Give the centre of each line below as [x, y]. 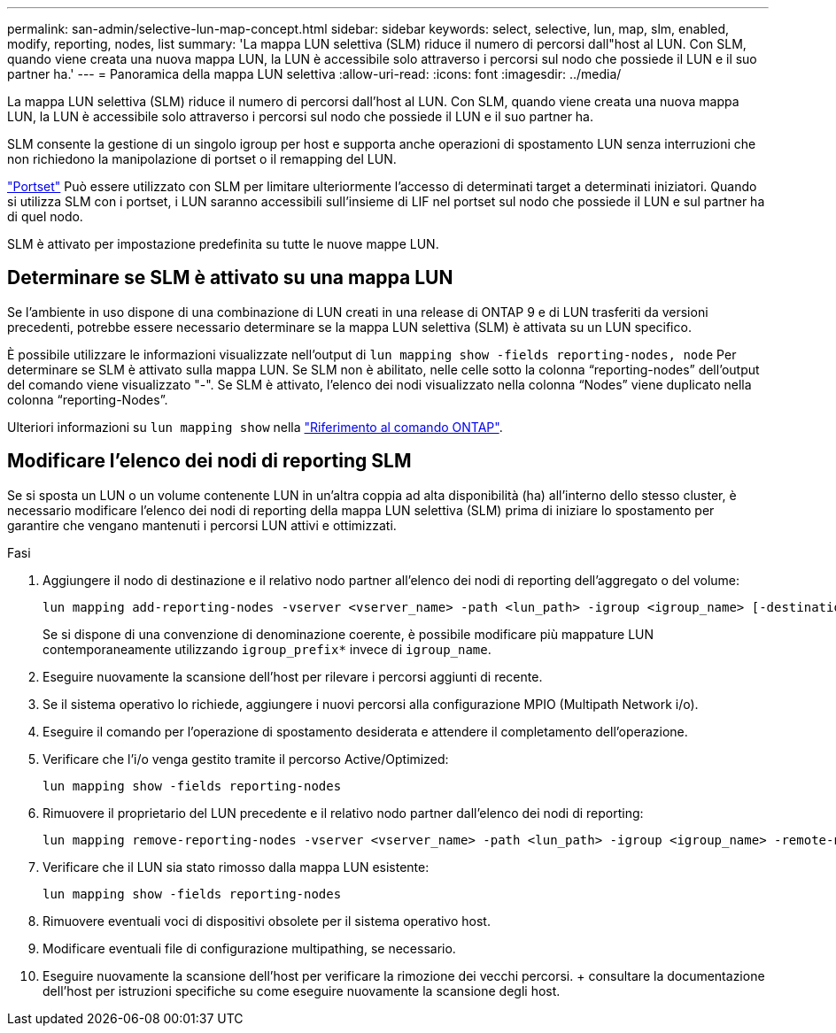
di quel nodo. [45, 216]
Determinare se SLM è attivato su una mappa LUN [230, 278]
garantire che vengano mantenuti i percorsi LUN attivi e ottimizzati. [202, 525]
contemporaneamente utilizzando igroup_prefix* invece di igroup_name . [267, 649]
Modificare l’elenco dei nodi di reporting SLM [209, 461]
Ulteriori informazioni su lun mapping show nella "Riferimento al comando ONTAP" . [255, 427]
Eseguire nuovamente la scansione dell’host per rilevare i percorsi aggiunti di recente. [293, 676]
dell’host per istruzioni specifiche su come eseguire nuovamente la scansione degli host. [302, 991]
